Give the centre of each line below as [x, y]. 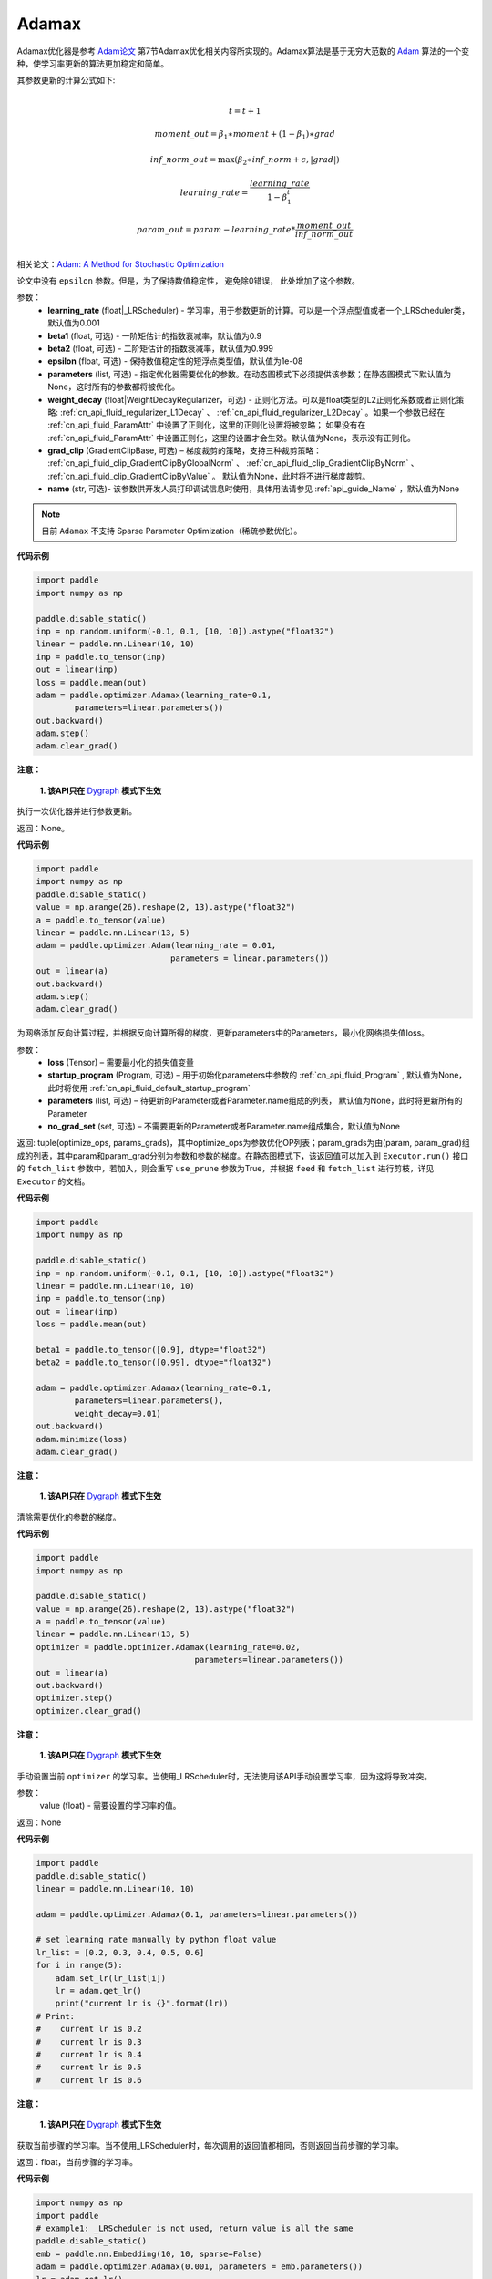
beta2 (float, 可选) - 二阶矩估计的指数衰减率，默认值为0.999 [160, 348]
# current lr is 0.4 [89, 2054]
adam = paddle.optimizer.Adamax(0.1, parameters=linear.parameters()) [197, 1914]
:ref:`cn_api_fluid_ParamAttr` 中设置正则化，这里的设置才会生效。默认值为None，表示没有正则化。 [232, 438]
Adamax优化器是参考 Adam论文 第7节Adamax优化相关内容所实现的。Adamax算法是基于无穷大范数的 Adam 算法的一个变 [243, 51]
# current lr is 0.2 [89, 2029]
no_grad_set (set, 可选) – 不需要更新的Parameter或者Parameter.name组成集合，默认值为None [224, 1127]
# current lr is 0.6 [89, 2080]
